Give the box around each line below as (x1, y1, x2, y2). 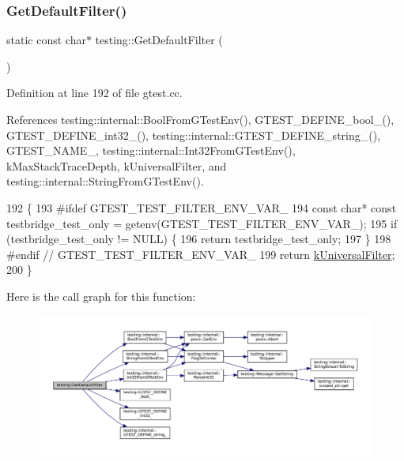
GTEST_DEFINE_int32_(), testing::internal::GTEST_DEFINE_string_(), (6, 126, 381, 143)
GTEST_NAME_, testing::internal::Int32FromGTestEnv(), (6, 142, 296, 159)
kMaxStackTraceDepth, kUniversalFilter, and (6, 157, 227, 174)
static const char (6, 32, 86, 48)
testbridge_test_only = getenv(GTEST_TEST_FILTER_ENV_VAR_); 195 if (6, 215, 398, 231)
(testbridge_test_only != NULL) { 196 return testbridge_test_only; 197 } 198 (6, 230, 391, 247)
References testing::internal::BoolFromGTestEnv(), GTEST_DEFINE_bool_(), (6, 111, 395, 127)
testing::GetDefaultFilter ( (95, 32, 223, 48)
